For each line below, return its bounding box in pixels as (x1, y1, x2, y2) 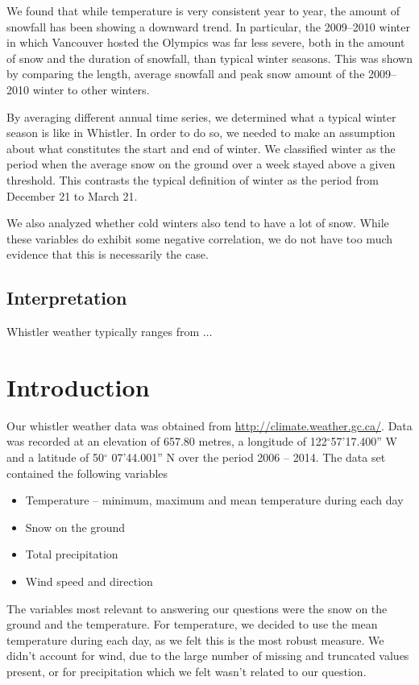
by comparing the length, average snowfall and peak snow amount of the (6, 65, 365, 82)
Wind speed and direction (25, 572, 153, 589)
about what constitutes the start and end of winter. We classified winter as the (6, 139, 396, 156)
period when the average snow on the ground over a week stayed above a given (6, 156, 396, 172)
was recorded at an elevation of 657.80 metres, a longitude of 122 (6, 433, 327, 450)
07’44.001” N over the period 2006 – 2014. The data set (111, 449, 386, 466)
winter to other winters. (32, 81, 150, 98)
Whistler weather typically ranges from (6, 323, 200, 340)
